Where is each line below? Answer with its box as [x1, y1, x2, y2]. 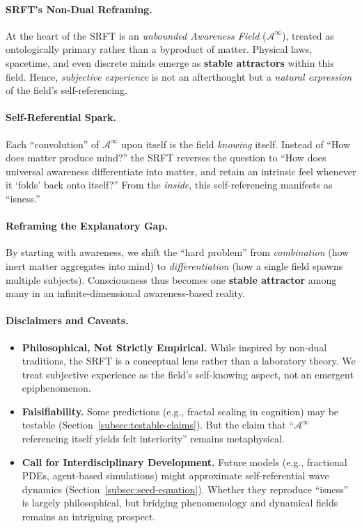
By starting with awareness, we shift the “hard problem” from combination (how [6, 245, 349, 259]
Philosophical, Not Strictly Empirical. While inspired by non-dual [22, 339, 327, 354]
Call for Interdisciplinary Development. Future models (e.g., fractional [22, 454, 347, 469]
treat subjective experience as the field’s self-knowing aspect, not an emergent [22, 367, 354, 381]
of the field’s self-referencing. [6, 83, 127, 97]
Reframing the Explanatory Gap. [6, 218, 168, 233]
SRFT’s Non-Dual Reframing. [6, 1, 152, 16]
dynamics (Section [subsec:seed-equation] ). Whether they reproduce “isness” [22, 481, 349, 496]
